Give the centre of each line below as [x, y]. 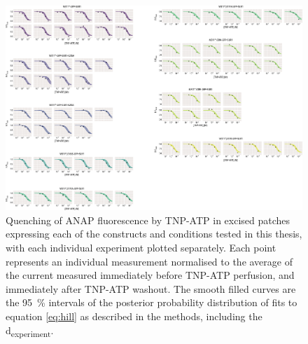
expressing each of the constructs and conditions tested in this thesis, [154, 234]
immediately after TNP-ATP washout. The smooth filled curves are [151, 288]
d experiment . [30, 331]
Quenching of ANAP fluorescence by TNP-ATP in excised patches [148, 220]
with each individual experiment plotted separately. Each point [141, 247]
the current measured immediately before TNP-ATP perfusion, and [150, 275]
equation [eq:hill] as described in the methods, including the [134, 316]
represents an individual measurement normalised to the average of [149, 261]
